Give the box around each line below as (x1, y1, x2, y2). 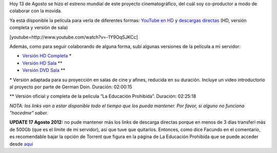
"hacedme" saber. (9, 110, 48, 116)
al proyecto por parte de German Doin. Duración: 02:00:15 (9, 84, 133, 90)
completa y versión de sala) (9, 25, 68, 31)
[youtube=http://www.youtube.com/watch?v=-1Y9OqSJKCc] (9, 34, 138, 40)
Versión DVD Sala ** (22, 67, 66, 73)
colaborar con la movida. (9, 8, 62, 14)
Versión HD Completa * (22, 53, 72, 59)
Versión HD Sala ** (22, 60, 63, 66)
